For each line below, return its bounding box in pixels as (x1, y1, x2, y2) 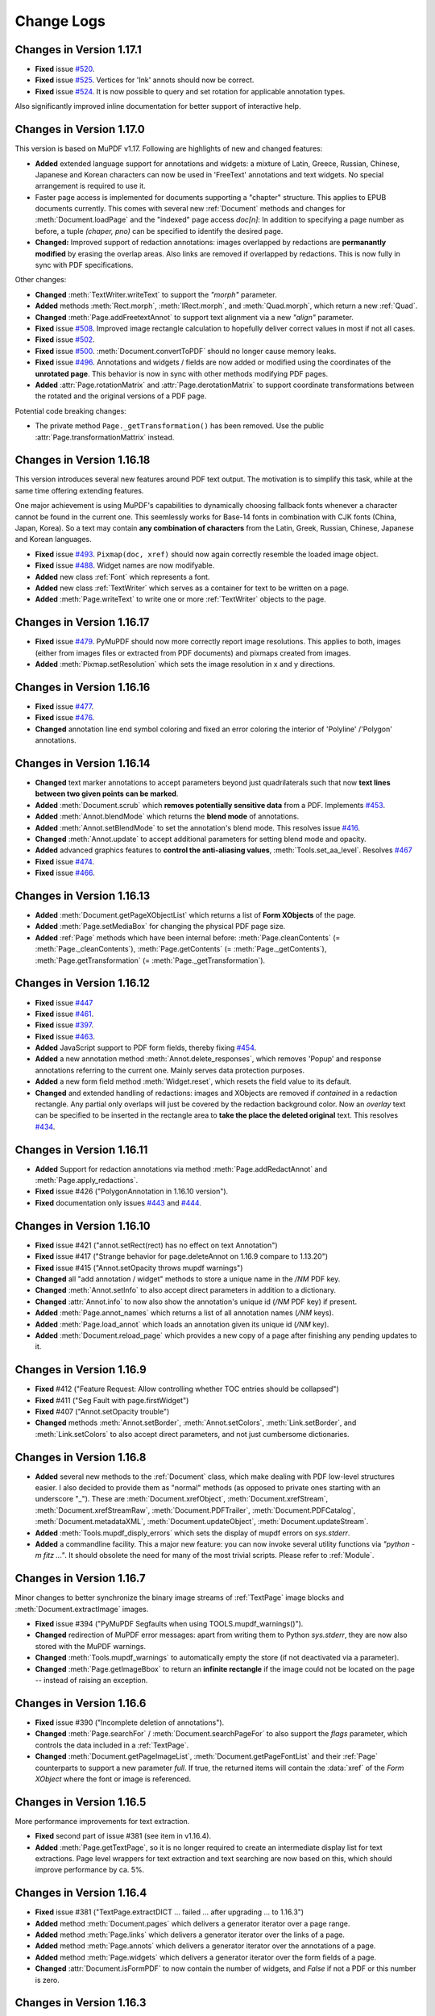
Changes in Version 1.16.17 (14, 615, 150, 629)
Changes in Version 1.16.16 (14, 680, 151, 694)
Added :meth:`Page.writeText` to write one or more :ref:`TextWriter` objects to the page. (35, 594, 326, 604)
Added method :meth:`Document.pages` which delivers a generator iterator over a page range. (35, 1918, 350, 1928)
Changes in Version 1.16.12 (14, 977, 151, 990)
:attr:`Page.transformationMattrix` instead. (35, 432, 175, 442)
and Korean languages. (14, 535, 92, 544)
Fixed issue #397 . (35, 1020, 94, 1030)
